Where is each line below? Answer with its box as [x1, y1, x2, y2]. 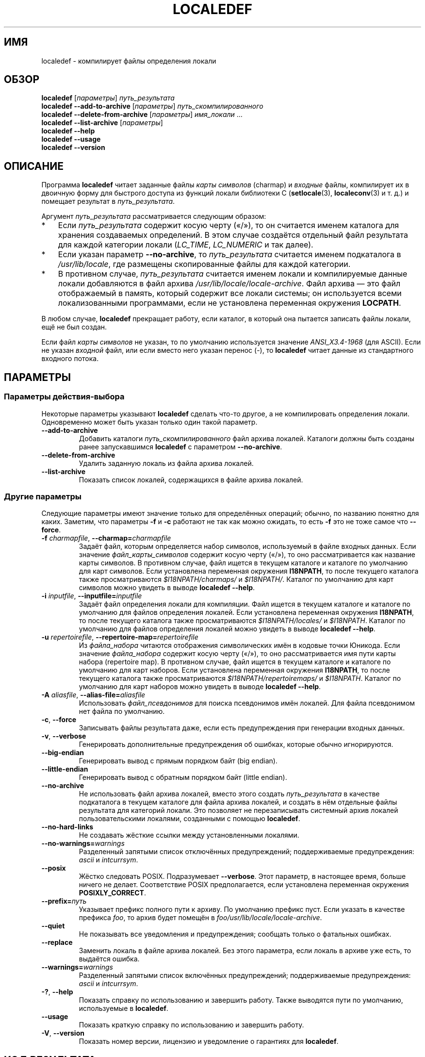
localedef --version [41, 143, 105, 152]
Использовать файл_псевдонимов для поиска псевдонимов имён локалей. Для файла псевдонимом [79, 699, 415, 708]
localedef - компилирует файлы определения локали [41, 56, 216, 65]
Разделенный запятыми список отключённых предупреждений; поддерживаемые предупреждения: [79, 847, 414, 856]
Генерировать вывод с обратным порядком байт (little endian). [79, 773, 287, 782]
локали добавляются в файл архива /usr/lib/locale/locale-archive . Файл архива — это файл [58, 279, 401, 289]
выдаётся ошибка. [79, 955, 140, 963]
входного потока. [41, 354, 99, 363]
